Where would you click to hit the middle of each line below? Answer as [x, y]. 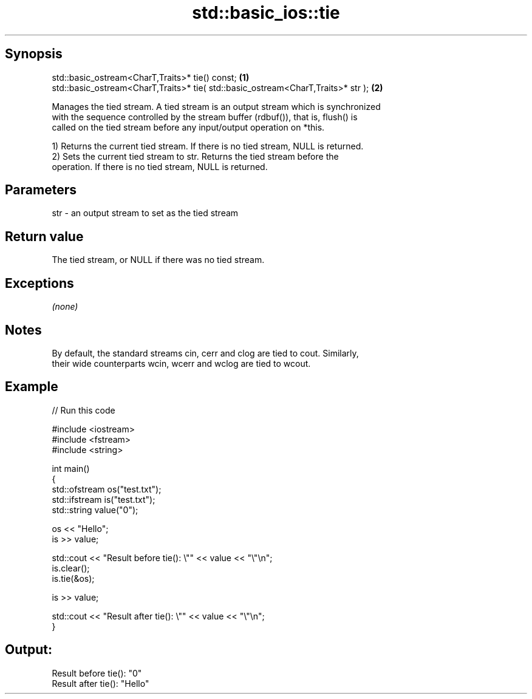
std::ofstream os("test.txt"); [107, 489]
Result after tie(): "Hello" [101, 683]
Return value [44, 236]
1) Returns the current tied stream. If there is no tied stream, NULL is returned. [208, 146]
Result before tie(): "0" [97, 673]
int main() [71, 468]
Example [32, 387]
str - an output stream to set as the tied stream [145, 213]
